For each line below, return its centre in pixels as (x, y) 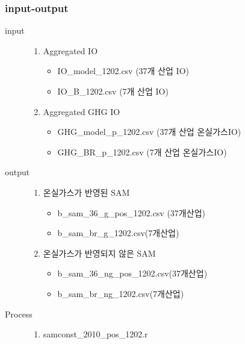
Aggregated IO (70, 50)
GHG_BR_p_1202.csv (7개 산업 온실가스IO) (142, 152)
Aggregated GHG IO (82, 111)
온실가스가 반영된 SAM (86, 192)
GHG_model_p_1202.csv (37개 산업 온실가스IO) (149, 132)
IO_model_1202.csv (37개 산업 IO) (123, 71)
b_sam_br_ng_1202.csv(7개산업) (121, 293)
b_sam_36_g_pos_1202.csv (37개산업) (131, 212)
